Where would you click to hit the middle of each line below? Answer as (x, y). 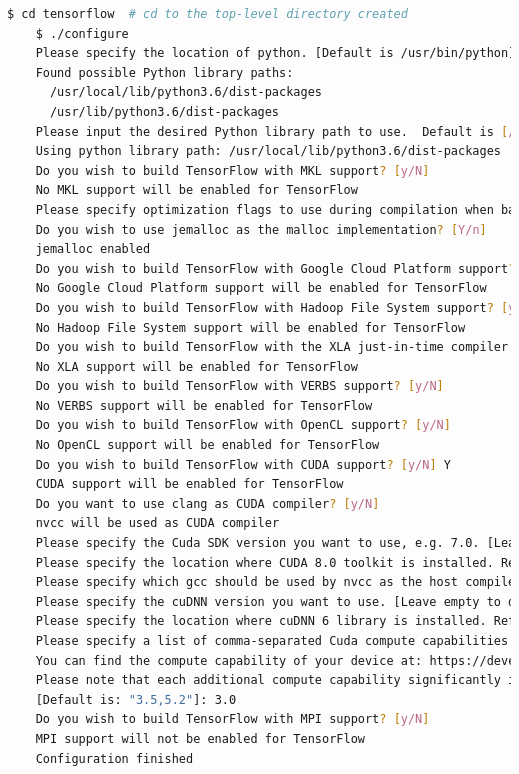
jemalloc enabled (93, 249)
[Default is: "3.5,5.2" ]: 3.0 (136, 699)
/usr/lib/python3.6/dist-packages (164, 111)
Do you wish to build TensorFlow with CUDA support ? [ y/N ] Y (243, 464)
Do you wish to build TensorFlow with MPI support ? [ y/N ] (232, 719)
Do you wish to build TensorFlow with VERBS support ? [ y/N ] (239, 386)
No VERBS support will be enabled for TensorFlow (204, 405)
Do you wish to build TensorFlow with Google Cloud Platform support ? (275, 268)
